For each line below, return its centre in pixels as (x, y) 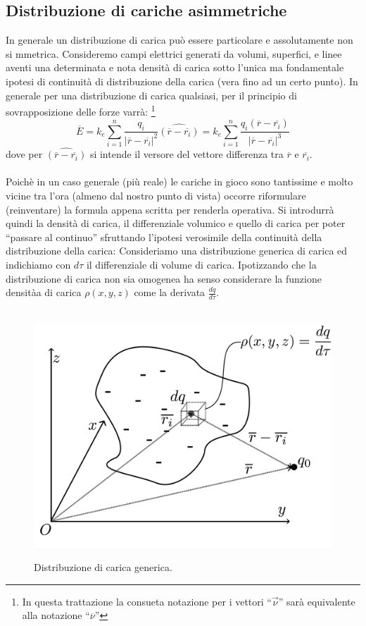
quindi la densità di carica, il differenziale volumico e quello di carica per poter (176, 223)
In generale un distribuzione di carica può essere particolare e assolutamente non (179, 40)
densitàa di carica (44, 292)
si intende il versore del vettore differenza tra (187, 154)
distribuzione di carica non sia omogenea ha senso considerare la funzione (164, 278)
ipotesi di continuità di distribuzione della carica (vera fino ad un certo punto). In (182, 81)
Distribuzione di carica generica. (103, 567)
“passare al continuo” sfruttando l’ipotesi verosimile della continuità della (164, 237)
